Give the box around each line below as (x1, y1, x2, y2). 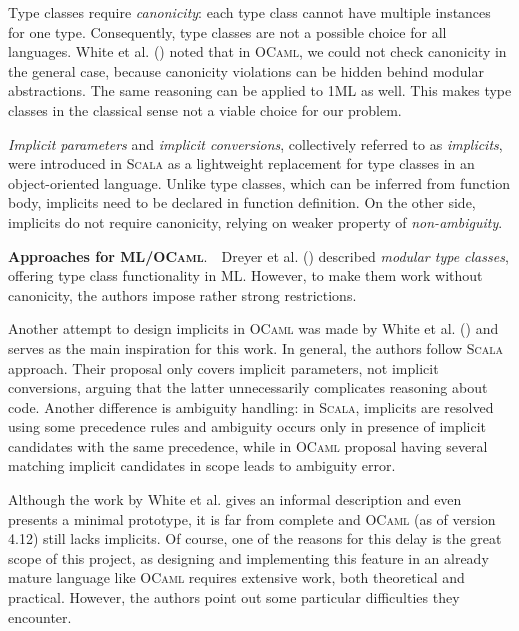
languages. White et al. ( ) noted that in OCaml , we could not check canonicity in (8, 41, 507, 62)
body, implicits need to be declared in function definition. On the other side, (8, 192, 476, 213)
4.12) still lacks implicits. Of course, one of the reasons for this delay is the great (8, 528, 502, 549)
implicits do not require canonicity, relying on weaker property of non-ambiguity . (8, 211, 503, 232)
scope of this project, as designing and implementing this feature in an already (8, 547, 489, 568)
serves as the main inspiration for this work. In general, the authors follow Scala (8, 337, 504, 358)
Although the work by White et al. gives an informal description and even (8, 489, 462, 510)
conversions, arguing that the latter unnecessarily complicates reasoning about (8, 377, 488, 398)
